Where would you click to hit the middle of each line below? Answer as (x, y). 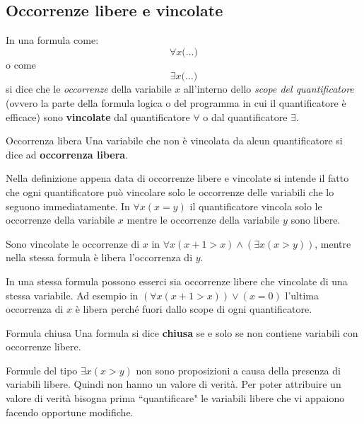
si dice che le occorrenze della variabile (89, 89)
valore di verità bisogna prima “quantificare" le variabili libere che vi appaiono (175, 398)
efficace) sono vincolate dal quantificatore (98, 116)
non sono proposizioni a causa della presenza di (238, 370)
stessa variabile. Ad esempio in (72, 295)
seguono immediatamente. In (68, 206)
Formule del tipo (42, 370)
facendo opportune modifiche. (70, 412)
